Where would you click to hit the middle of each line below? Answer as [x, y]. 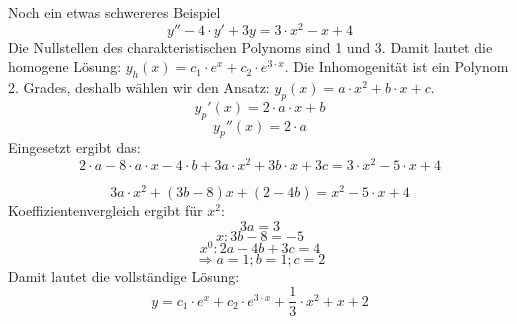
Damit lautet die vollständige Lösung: [124, 275]
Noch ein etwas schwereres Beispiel [114, 12]
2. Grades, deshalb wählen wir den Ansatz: [139, 87]
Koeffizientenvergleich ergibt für [105, 210]
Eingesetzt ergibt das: [74, 147]
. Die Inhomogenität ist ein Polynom [396, 66]
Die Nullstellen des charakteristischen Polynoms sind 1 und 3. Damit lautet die [250, 46]
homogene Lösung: [65, 66]
